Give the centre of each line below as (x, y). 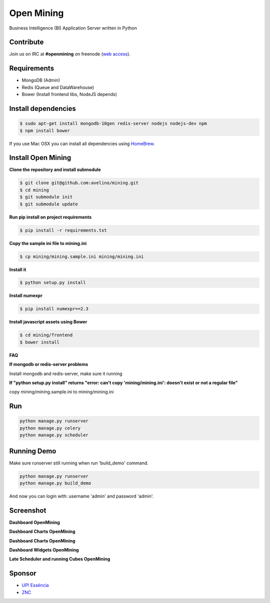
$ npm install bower (45, 130)
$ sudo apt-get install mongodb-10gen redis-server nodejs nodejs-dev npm (113, 123)
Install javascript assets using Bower (48, 322)
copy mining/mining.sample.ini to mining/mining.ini (61, 392)
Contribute (26, 42)
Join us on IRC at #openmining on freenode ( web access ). (70, 54)
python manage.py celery (50, 428)
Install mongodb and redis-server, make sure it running (66, 373)
